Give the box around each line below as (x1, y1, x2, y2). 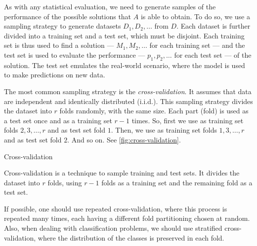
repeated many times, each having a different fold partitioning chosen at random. (4, 213, 250, 223)
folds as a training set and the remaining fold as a (101, 177, 253, 187)
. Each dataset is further (176, 21, 251, 31)
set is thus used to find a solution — (4, 40, 114, 50)
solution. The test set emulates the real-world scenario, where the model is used (4, 60, 245, 70)
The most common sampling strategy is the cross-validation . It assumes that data (4, 86, 252, 96)
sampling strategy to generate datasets (4, 21, 121, 31)
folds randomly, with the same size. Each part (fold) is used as (59, 105, 249, 116)
